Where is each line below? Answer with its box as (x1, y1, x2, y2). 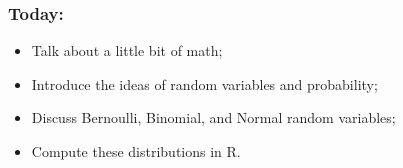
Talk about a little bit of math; (31, 40, 223, 61)
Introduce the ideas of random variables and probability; (31, 73, 378, 94)
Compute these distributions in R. (31, 141, 241, 161)
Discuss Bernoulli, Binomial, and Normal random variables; (31, 107, 396, 128)
